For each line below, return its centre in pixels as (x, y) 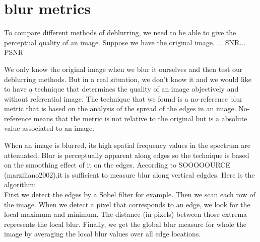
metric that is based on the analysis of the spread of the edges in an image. (120, 108)
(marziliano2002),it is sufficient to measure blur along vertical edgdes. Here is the (129, 174)
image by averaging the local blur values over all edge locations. (103, 234)
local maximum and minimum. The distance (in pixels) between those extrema (126, 214)
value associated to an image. (49, 128)
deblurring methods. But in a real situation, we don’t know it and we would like (128, 79)
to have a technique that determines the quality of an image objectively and (121, 89)
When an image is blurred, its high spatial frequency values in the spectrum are (127, 145)
